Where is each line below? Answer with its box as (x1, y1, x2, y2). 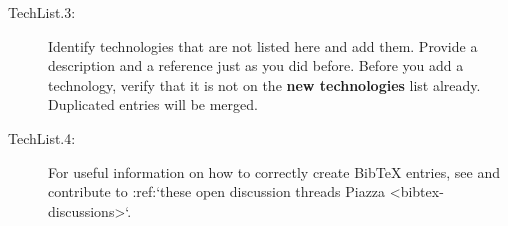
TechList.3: (8, 2, 76, 22)
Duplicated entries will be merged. (48, 94, 258, 115)
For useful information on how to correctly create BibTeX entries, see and (48, 161, 500, 182)
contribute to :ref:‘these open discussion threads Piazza (48, 181, 386, 202)
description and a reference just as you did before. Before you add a (48, 55, 464, 76)
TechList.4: (8, 127, 76, 148)
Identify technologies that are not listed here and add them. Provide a (48, 35, 478, 56)
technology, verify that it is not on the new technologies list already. (48, 74, 481, 95)
